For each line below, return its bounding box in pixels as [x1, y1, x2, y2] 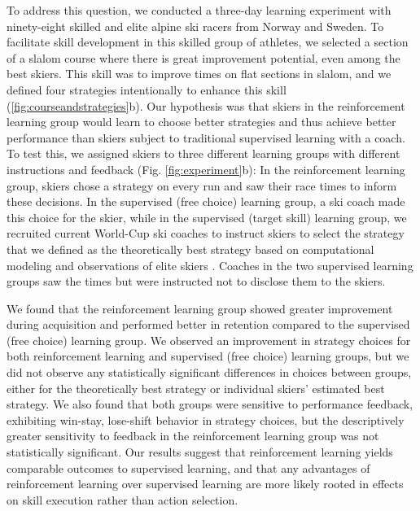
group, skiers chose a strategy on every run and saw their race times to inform [7, 177, 397, 194]
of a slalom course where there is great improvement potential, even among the [7, 49, 400, 66]
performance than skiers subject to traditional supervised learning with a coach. [7, 129, 405, 146]
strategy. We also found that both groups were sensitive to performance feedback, [7, 395, 413, 413]
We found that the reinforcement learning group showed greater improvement [7, 299, 393, 317]
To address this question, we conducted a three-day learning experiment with [7, 2, 392, 18]
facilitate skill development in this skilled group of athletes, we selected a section [7, 33, 409, 50]
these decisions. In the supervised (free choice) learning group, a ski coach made [7, 193, 405, 210]
